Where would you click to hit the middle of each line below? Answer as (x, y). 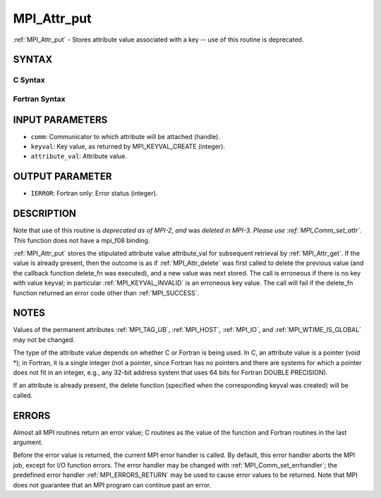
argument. (28, 442)
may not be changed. (44, 340)
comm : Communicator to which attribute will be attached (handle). (125, 136)
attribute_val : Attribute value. (79, 156)
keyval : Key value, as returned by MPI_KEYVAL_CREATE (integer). (128, 146)
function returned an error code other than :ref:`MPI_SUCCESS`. (106, 292)
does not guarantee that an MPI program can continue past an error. (112, 485)
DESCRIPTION (45, 214)
